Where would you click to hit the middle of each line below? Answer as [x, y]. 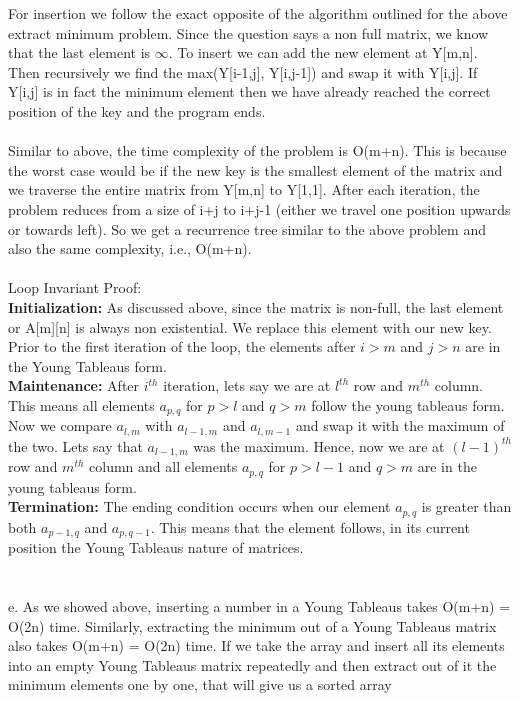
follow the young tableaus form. [408, 404]
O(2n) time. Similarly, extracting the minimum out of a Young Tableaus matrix [252, 625]
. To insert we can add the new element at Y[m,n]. [323, 52]
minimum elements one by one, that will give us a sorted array [200, 684]
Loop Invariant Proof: [75, 287]
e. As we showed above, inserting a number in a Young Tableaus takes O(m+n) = [259, 605]
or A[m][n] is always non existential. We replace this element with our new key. [250, 326]
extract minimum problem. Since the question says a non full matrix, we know [248, 32]
